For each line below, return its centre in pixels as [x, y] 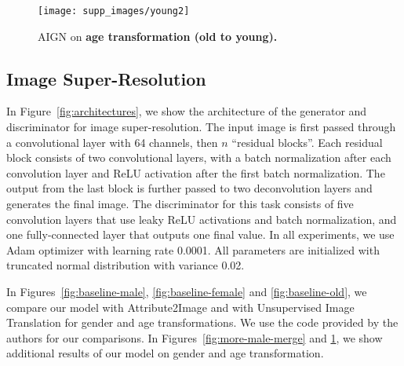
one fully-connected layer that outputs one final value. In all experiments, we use [200, 234]
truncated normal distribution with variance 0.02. [126, 265]
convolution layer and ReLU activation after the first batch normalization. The [196, 172]
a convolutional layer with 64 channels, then [112, 142]
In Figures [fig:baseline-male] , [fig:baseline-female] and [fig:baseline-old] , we [187, 291]
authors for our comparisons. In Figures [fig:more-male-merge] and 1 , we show [195, 337]
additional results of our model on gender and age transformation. [165, 353]
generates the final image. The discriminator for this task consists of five [180, 204]
